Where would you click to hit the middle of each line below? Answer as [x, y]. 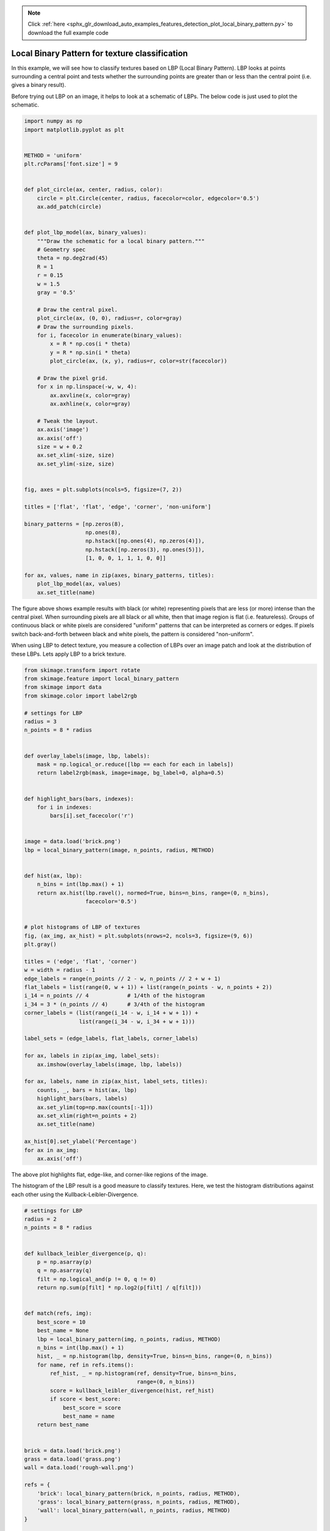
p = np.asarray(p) [64, 1262]
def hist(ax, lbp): [53, 876]
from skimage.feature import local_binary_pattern [102, 679]
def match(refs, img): [58, 1313]
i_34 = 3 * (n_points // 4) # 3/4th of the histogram [114, 1004]
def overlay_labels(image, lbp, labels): [87, 756]
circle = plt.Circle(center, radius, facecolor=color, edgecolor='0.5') [148, 198]
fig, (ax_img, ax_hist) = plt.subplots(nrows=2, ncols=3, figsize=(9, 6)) [139, 936]
